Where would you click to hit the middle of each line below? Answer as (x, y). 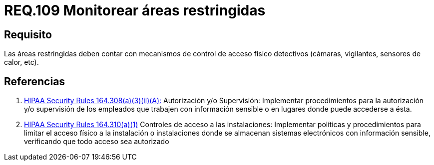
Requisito (28, 34)
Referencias (35, 81)
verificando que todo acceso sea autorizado (97, 142)
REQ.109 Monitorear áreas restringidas (135, 10)
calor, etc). (21, 62)
